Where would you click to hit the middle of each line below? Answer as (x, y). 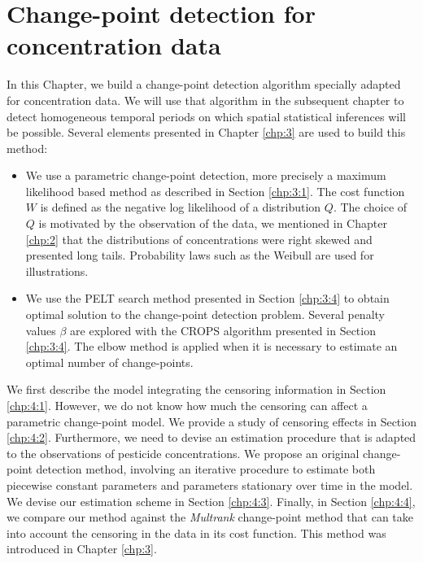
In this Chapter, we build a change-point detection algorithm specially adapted (204, 84)
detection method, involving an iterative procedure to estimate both (206, 469)
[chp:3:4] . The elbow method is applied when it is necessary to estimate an (211, 346)
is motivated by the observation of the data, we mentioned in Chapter (213, 223)
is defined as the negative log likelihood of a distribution (181, 207)
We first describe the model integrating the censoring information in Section (196, 389)
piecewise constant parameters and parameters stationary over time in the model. (210, 484)
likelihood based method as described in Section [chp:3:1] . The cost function (215, 191)
